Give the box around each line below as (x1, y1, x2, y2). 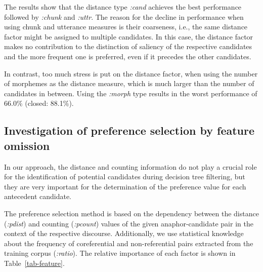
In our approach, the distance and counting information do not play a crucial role (4, 161, 257, 172)
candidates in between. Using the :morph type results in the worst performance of (4, 88, 257, 98)
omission (4, 137, 50, 153)
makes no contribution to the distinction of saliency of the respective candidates (4, 41, 252, 52)
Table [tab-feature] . (4, 257, 65, 268)
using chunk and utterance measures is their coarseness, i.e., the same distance (4, 21, 248, 32)
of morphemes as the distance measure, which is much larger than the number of (4, 78, 254, 89)
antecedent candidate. (4, 191, 71, 202)
